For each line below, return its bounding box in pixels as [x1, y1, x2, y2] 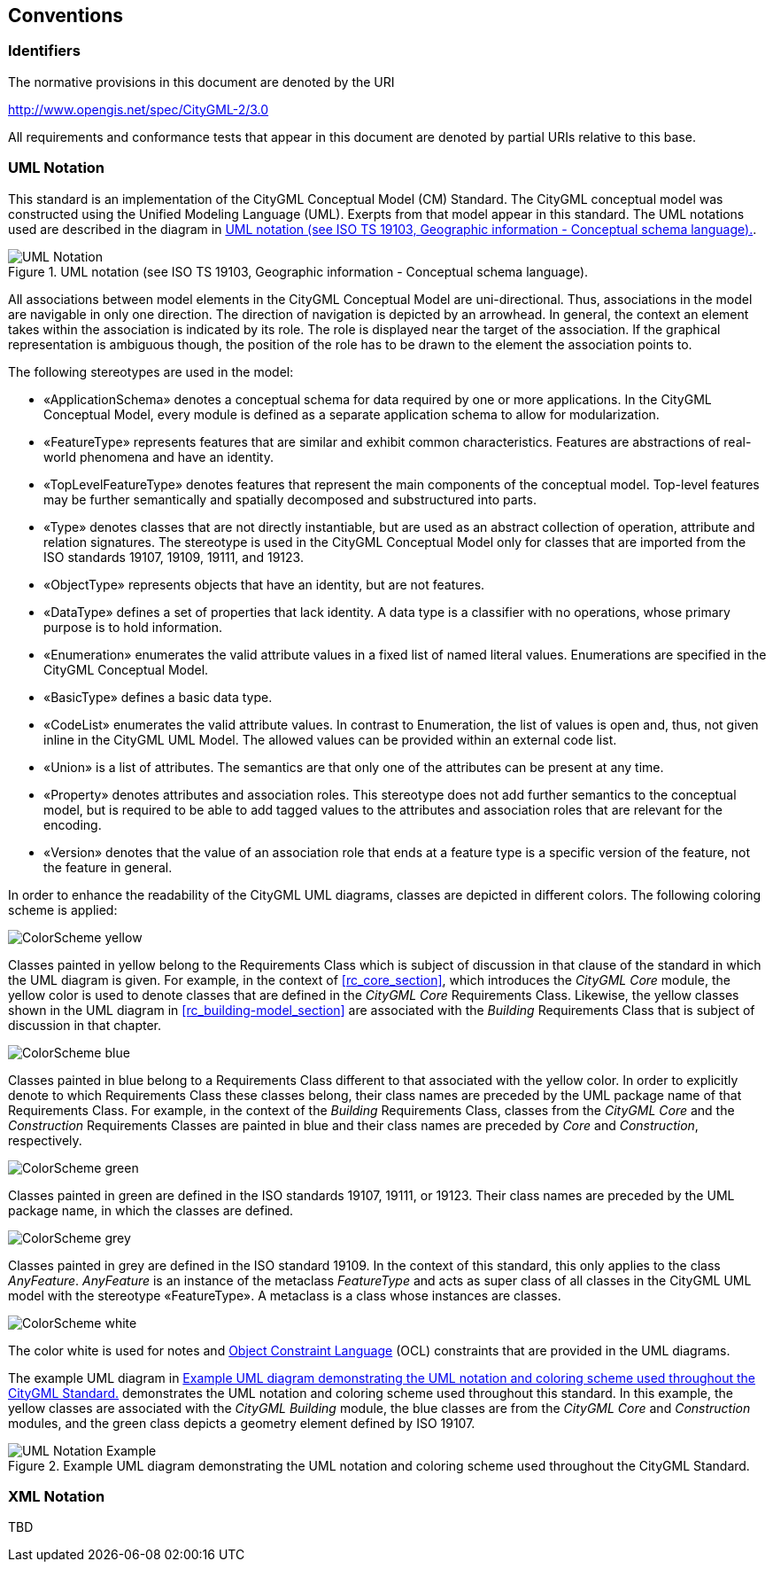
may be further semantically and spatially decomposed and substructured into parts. [43, 491, 537, 507]
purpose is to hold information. [43, 619, 222, 635]
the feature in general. [43, 859, 173, 875]
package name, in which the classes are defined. [8, 1202, 294, 1218]
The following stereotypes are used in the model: [8, 363, 294, 379]
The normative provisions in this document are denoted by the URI [8, 74, 395, 90]
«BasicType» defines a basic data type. [43, 689, 273, 705]
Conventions [8, 4, 124, 27]
